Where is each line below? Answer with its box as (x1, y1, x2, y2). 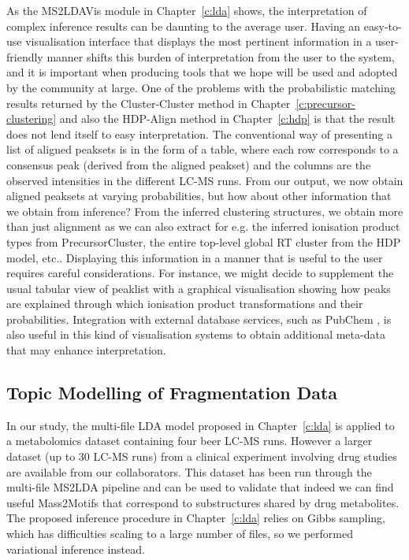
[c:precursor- (296, 95, 355, 111)
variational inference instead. (6, 540, 145, 557)
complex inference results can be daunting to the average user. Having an (6, 17, 361, 34)
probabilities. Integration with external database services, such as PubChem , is (6, 310, 392, 327)
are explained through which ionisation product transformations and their (6, 295, 363, 312)
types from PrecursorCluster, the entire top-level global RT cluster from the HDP (6, 233, 401, 250)
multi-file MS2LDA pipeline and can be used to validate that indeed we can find (6, 479, 394, 495)
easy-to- (363, 17, 402, 34)
